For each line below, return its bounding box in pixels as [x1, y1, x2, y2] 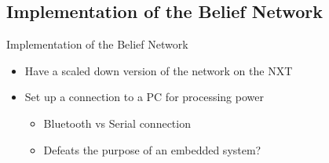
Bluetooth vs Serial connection [43, 114, 191, 131]
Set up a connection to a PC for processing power [24, 89, 264, 105]
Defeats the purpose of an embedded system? [43, 141, 261, 158]
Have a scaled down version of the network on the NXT [24, 62, 293, 78]
